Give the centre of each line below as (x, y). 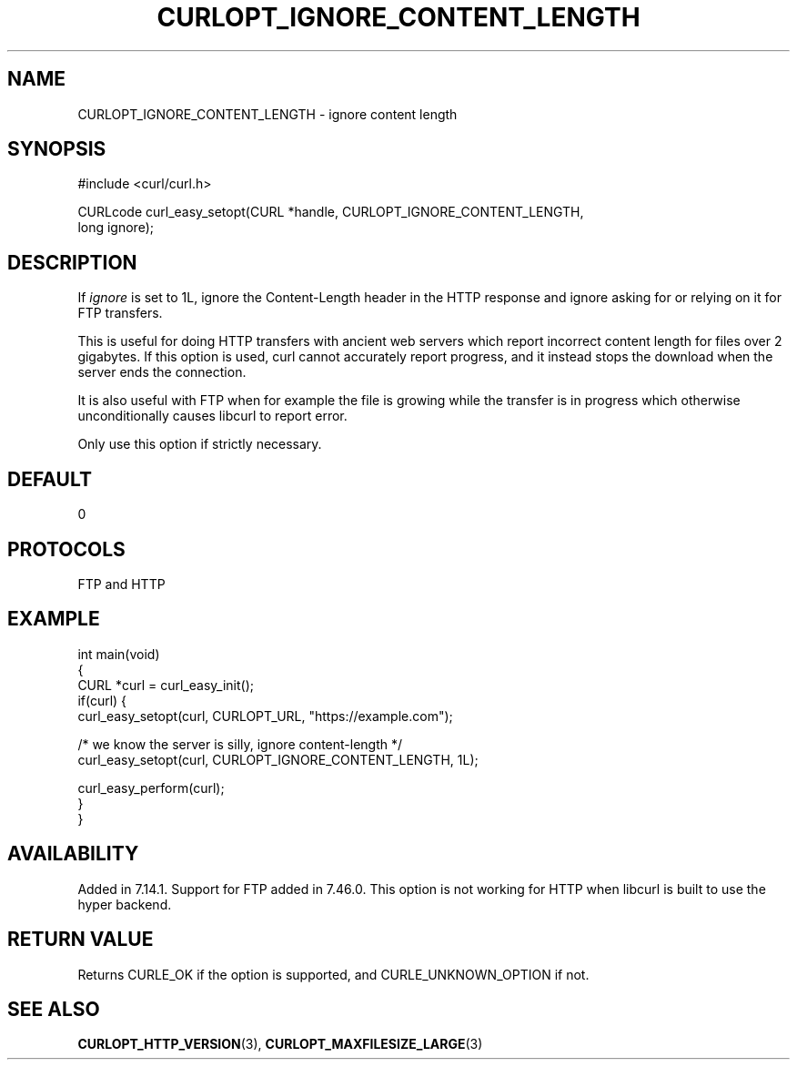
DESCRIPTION (72, 262)
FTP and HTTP (121, 584)
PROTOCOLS (66, 549)
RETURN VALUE (81, 940)
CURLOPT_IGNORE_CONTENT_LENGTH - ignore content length (267, 114)
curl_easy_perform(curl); (151, 788)
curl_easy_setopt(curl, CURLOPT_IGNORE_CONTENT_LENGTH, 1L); (278, 759)
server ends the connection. (162, 372)
